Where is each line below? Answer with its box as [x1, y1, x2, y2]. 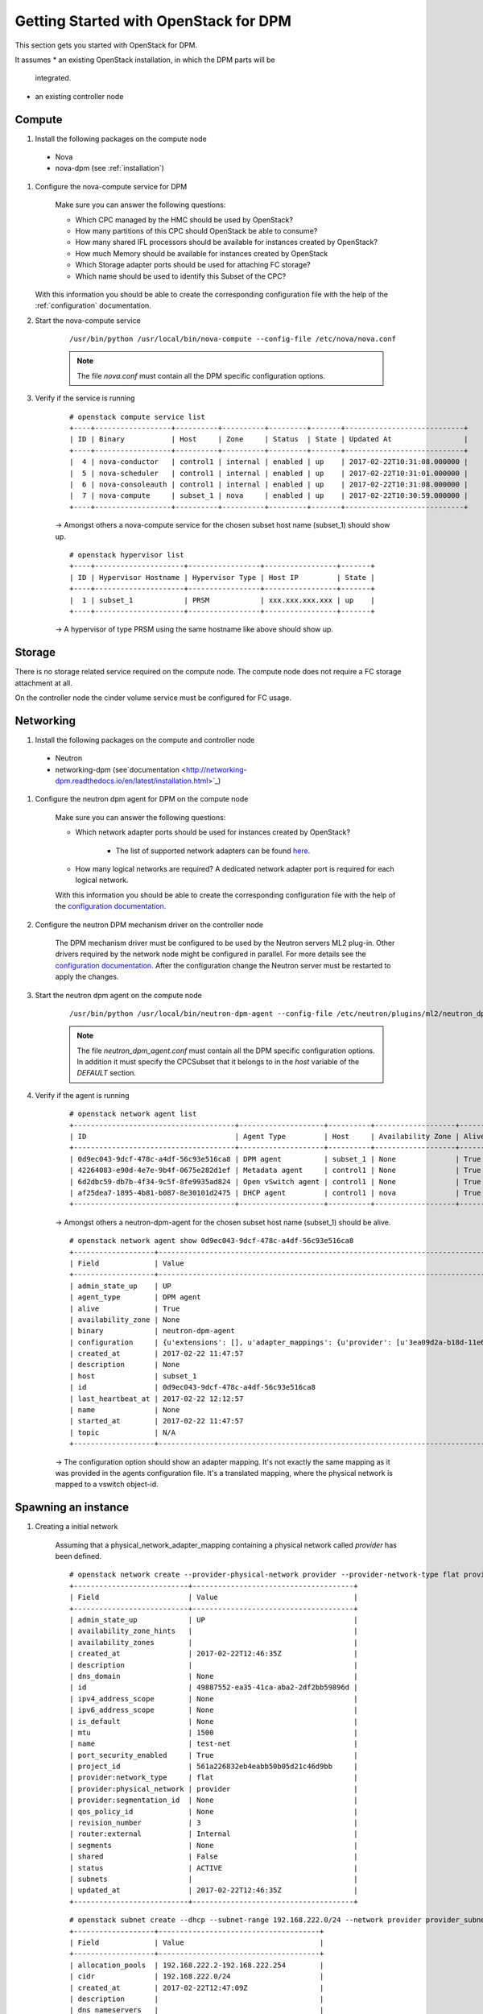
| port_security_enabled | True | [69, 1751, 358, 1759]
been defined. [55, 1552, 102, 1561]
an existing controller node [35, 91, 124, 101]
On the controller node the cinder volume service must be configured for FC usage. [14, 693, 292, 702]
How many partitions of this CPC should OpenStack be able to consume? [75, 226, 318, 235]
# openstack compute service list [69, 412, 205, 421]
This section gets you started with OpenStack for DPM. [14, 40, 197, 50]
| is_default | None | [69, 1717, 358, 1726]
